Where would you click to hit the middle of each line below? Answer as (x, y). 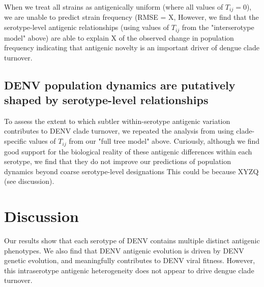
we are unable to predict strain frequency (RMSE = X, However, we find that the (131, 17)
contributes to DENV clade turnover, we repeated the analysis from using (119, 131)
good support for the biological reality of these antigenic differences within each (128, 151)
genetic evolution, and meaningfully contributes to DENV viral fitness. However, (130, 260)
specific (16, 141)
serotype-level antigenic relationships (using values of (87, 27)
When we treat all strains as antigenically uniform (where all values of (114, 7)
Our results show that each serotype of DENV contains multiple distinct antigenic (132, 241)
